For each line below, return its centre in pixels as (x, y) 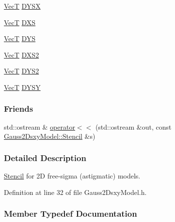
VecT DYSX (22, 6)
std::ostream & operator (40, 126)
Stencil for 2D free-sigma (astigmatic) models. (72, 176)
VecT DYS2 (22, 71)
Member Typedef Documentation (71, 214)
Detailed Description (45, 157)
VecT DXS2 (22, 54)
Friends (19, 109)
